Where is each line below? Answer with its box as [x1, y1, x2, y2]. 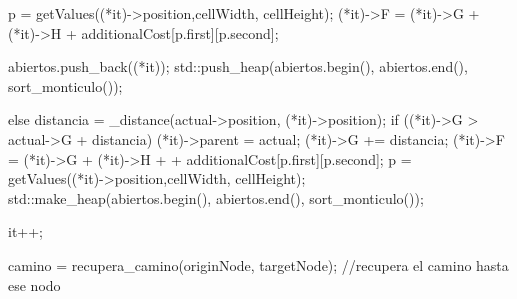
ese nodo [8, 274, 61, 295]
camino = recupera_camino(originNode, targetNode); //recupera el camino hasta [8, 254, 509, 275]
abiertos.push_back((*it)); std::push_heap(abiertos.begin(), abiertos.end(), [8, 56, 468, 77]
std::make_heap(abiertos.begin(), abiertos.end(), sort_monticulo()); [8, 187, 424, 208]
